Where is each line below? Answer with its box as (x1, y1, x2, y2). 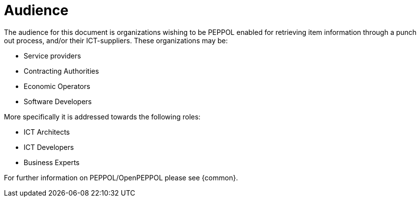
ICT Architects (24, 127, 70, 136)
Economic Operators (24, 82, 91, 90)
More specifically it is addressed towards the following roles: (4, 112, 201, 121)
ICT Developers (24, 143, 74, 151)
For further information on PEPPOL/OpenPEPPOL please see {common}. (4, 173, 238, 182)
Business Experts (24, 158, 80, 167)
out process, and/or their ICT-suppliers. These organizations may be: (4, 36, 228, 45)
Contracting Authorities (24, 66, 99, 75)
